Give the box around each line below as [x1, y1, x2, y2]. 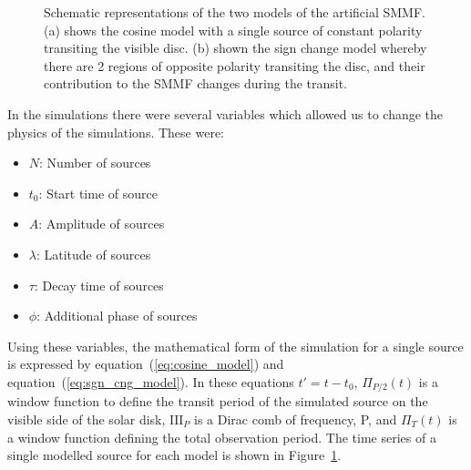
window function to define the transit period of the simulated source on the [7, 392, 428, 411]
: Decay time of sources [34, 275, 164, 294]
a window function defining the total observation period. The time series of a [7, 427, 436, 446]
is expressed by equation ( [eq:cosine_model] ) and [7, 354, 284, 373]
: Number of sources [39, 153, 151, 172]
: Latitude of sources [36, 244, 151, 263]
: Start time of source [38, 183, 158, 202]
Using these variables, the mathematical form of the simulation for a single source [7, 336, 464, 355]
